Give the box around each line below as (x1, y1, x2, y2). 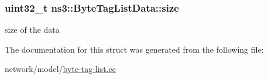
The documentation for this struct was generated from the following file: (5, 43, 264, 55)
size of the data (5, 23, 60, 36)
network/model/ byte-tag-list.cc (5, 63, 116, 75)
